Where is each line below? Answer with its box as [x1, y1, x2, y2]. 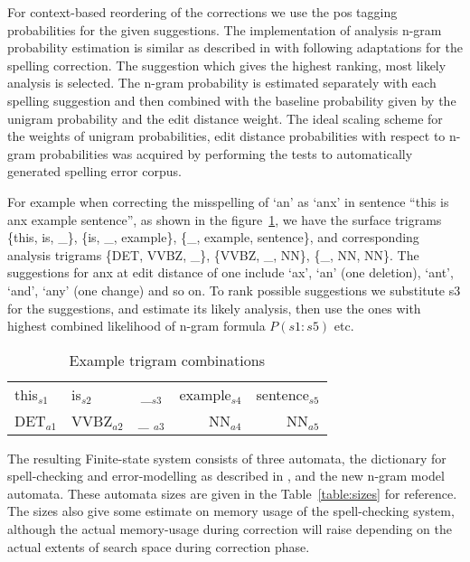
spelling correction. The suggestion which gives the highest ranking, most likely [7, 55, 446, 74]
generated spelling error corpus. [7, 162, 182, 181]
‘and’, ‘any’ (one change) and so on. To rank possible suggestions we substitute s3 [7, 280, 461, 299]
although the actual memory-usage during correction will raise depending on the [7, 520, 452, 539]
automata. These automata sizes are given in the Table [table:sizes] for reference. [7, 483, 457, 502]
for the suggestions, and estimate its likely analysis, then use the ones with [7, 298, 421, 317]
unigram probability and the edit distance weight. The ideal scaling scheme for [7, 108, 443, 127]
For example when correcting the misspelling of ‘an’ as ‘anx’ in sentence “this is [7, 192, 449, 211]
